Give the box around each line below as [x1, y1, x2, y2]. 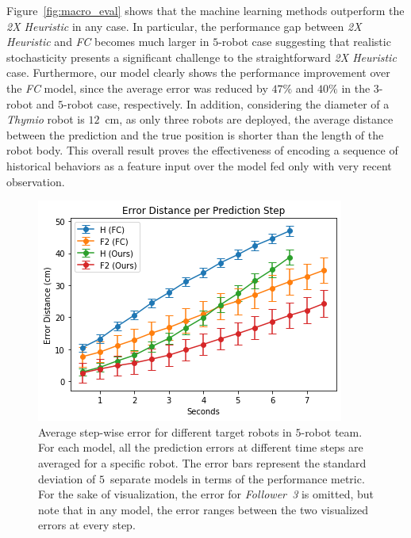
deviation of [38, 470, 96, 486]
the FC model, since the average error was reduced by [6, 79, 268, 96]
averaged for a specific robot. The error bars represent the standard [38, 454, 367, 471]
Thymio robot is [6, 111, 85, 128]
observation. [6, 173, 65, 189]
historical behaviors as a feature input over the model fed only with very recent [6, 157, 392, 174]
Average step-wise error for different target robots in [38, 423, 292, 440]
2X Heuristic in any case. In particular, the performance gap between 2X [6, 17, 362, 34]
